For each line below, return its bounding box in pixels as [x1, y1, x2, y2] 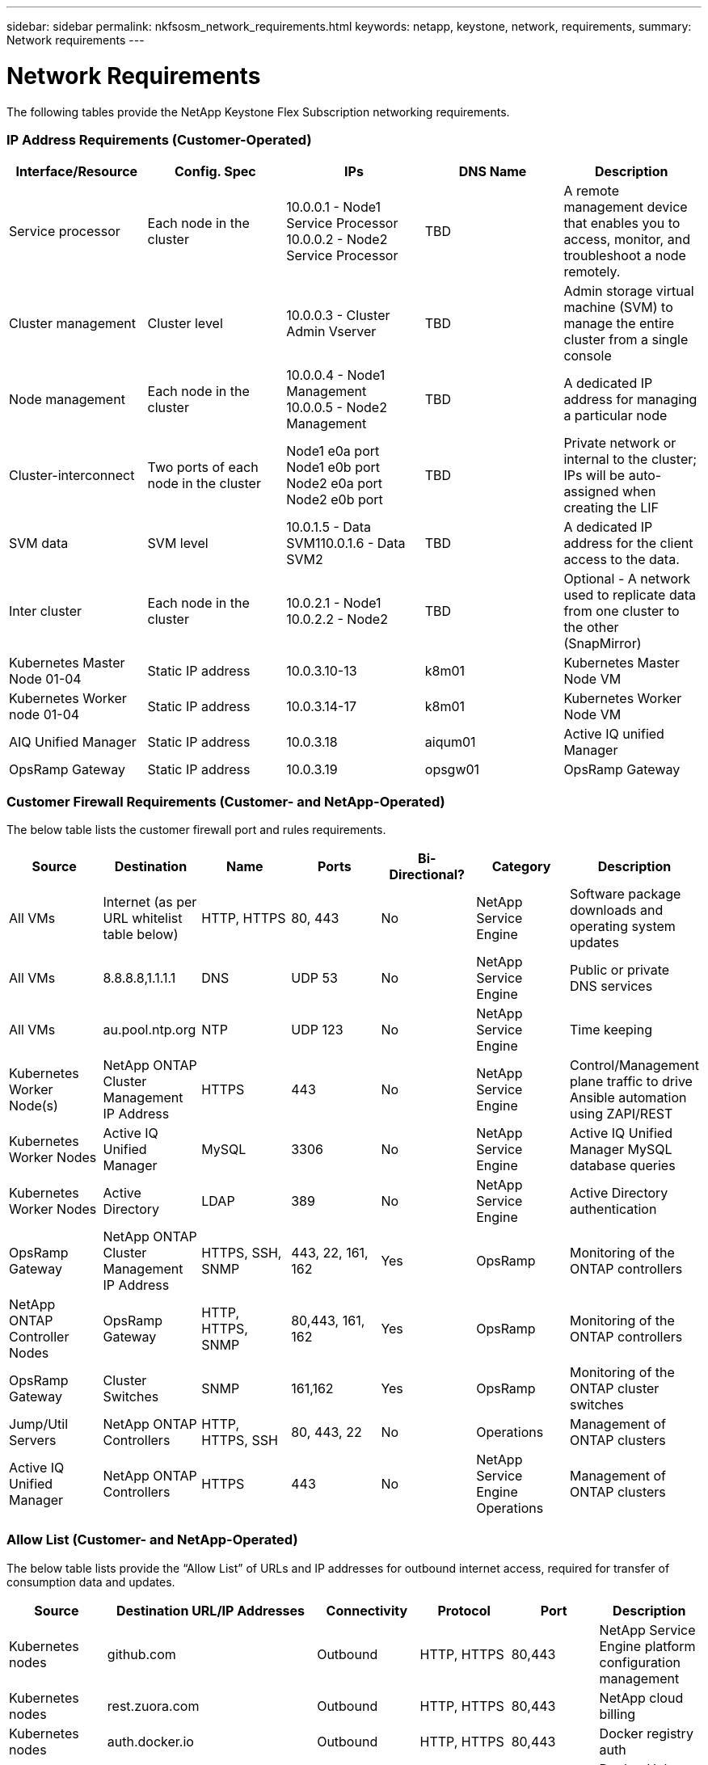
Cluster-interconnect [9, 467, 135, 484]
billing [599, 1705, 636, 1722]
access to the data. [563, 551, 680, 568]
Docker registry [599, 1725, 693, 1742]
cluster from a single [563, 331, 689, 348]
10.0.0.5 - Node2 [286, 399, 387, 416]
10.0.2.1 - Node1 [286, 595, 381, 612]
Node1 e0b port [286, 459, 381, 476]
